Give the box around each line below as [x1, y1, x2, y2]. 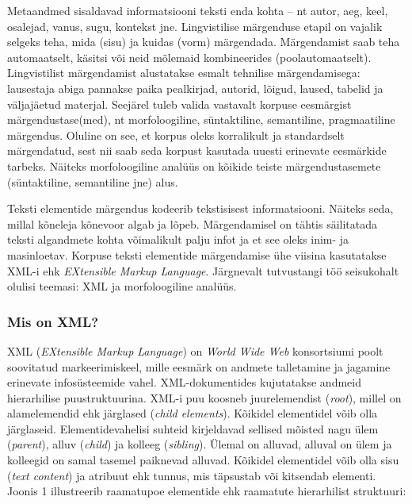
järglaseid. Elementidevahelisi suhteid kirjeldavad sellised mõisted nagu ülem [7, 420, 379, 437]
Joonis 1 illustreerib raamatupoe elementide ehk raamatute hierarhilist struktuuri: [7, 483, 406, 499]
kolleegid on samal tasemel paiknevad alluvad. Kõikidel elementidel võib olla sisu [7, 452, 399, 468]
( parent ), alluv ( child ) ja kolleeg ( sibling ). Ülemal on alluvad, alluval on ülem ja [7, 436, 392, 452]
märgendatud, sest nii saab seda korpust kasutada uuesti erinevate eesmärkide [7, 142, 387, 159]
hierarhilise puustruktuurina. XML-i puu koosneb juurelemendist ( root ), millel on [7, 389, 402, 406]
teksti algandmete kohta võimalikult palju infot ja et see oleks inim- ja [7, 231, 349, 248]
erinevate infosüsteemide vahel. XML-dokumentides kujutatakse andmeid [7, 374, 361, 391]
